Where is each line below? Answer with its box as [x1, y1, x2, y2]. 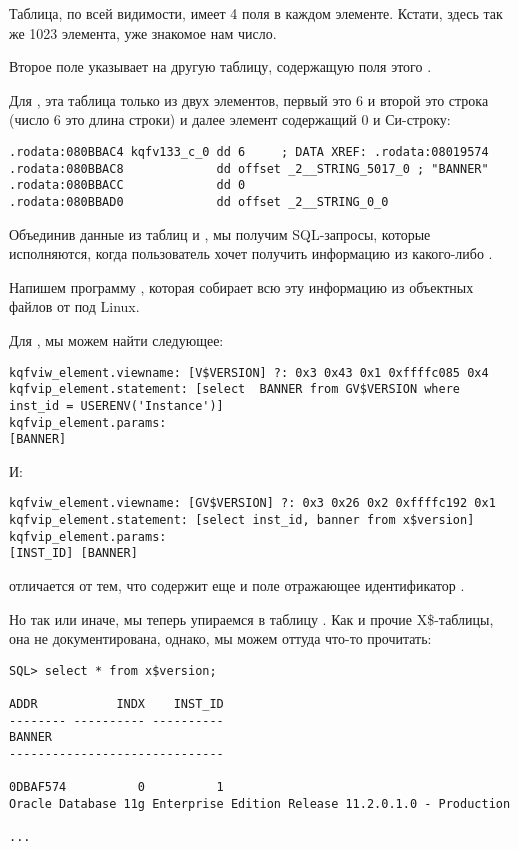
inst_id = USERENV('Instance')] [9, 398, 224, 413]
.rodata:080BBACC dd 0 [9, 178, 246, 193]
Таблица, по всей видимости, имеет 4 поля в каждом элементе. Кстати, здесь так [9, 3, 503, 23]
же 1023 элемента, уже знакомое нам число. [9, 22, 277, 43]
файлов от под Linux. [9, 296, 140, 317]
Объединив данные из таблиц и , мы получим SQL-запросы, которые [9, 223, 431, 244]
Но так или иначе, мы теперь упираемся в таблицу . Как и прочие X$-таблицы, [9, 608, 494, 629]
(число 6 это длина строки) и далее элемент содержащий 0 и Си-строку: [9, 109, 451, 130]
